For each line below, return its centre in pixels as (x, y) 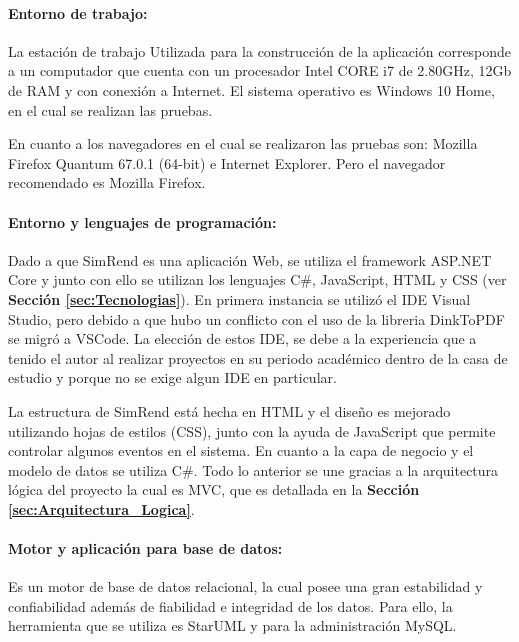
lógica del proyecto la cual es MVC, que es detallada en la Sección (214, 489)
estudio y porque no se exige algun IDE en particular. (172, 377)
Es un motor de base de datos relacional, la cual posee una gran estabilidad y (245, 586)
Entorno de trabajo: (78, 12)
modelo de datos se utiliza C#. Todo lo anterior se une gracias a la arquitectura (253, 469)
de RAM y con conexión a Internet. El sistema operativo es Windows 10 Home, (251, 89)
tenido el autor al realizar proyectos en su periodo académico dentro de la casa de (258, 357)
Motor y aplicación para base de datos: (145, 548)
